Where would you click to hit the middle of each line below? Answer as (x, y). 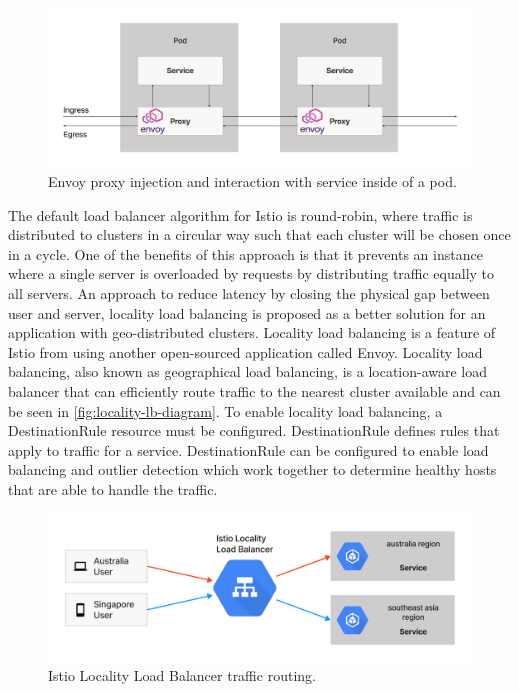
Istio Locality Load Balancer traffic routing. (182, 675)
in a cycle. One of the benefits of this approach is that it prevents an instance (245, 253)
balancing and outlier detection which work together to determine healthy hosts (252, 469)
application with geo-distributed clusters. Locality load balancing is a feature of (252, 332)
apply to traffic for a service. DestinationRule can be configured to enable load (248, 449)
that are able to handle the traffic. (113, 488)
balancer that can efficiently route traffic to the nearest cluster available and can (254, 390)
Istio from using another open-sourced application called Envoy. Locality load (245, 351)
